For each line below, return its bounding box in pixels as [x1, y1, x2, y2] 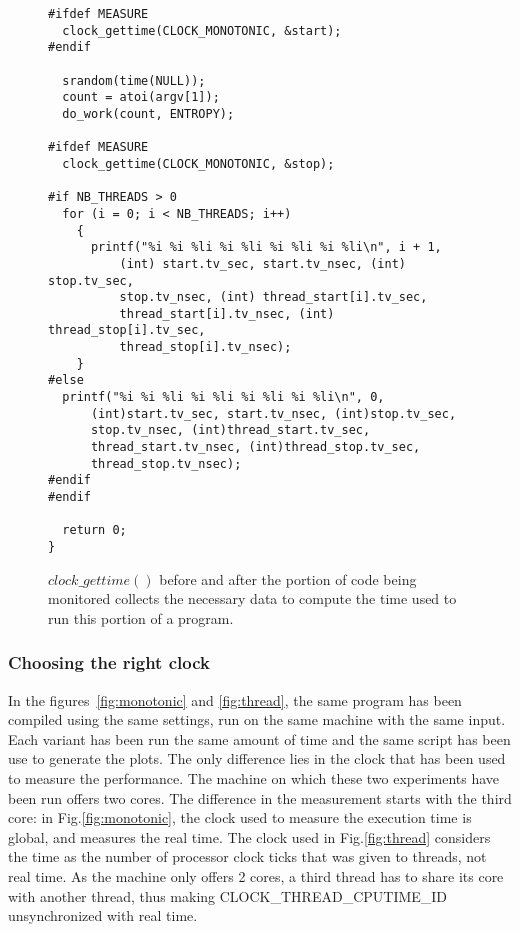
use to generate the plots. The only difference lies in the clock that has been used [8, 748, 506, 769]
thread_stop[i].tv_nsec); [119, 340, 292, 355]
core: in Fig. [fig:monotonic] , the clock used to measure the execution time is [8, 807, 472, 828]
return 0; [62, 523, 127, 538]
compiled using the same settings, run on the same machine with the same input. [8, 709, 506, 730]
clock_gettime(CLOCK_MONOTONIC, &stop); [62, 156, 335, 171]
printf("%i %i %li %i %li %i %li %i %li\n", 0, [62, 390, 385, 405]
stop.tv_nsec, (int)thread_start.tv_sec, [90, 423, 371, 438]
